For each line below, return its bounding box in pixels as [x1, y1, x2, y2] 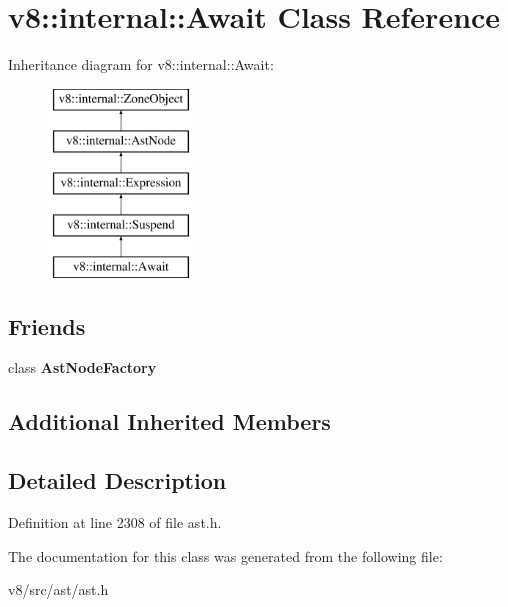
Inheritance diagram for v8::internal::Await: [8, 54, 274, 75]
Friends [8, 310, 86, 341]
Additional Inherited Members [8, 406, 331, 437]
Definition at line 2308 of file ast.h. [8, 512, 222, 533]
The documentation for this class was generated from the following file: [8, 545, 443, 566]
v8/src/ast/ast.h [8, 579, 109, 600]
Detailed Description [8, 465, 227, 496]
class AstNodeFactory [8, 357, 157, 378]
